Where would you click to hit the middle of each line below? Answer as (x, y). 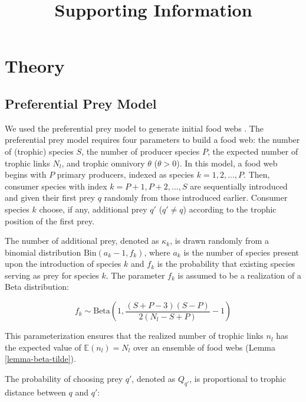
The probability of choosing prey (64, 378)
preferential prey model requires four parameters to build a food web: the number (152, 140)
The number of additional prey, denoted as (82, 241)
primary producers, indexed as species (126, 174)
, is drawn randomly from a (219, 241)
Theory (35, 66)
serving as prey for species (52, 275)
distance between (35, 392)
